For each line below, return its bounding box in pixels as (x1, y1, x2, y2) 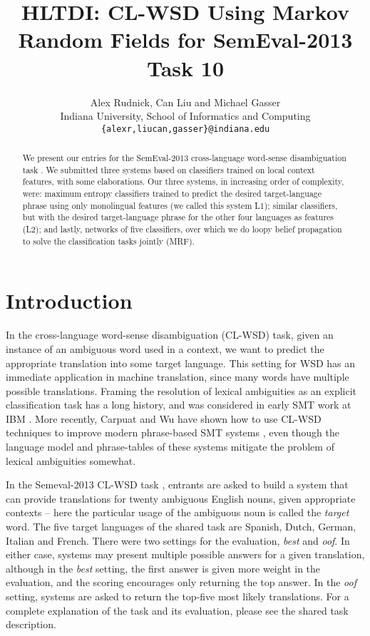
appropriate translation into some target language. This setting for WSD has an (6, 355, 356, 370)
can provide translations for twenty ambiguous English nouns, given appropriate (6, 491, 356, 506)
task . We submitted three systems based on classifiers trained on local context (22, 163, 315, 175)
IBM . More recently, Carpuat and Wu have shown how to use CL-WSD (6, 411, 322, 426)
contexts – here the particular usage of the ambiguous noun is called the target (6, 505, 349, 520)
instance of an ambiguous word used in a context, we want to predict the (6, 341, 324, 356)
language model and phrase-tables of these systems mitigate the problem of (6, 439, 334, 454)
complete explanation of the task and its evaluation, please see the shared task (6, 602, 349, 617)
